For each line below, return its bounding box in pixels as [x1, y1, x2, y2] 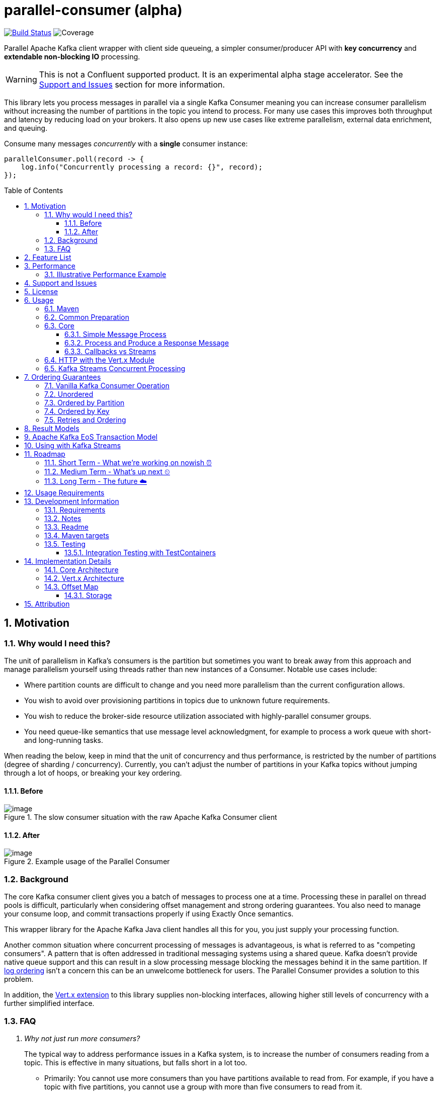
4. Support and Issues [24, 278, 97, 287]
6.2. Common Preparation [44, 312, 129, 321]
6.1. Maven [44, 304, 79, 313]
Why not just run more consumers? [24, 1034, 140, 1043]
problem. [4, 975, 34, 984]
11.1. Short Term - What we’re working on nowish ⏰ [44, 458, 212, 467]
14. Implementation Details [24, 556, 112, 565]
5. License [24, 287, 58, 296]
